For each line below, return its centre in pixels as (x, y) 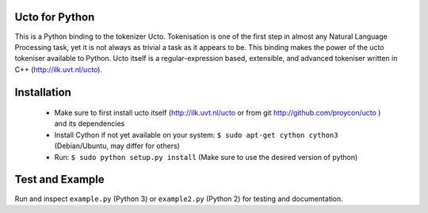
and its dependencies (90, 124)
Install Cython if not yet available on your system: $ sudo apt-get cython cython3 (196, 135)
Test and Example (59, 179)
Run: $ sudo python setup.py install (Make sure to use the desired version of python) (206, 157)
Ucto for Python (55, 17)
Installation (43, 92)
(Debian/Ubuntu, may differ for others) (117, 146)
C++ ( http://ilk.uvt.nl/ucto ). (59, 69)
